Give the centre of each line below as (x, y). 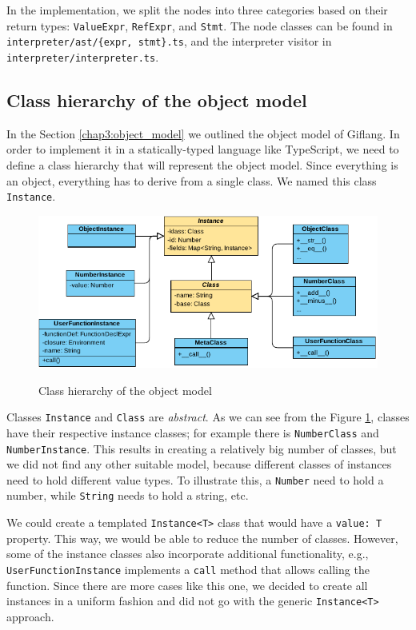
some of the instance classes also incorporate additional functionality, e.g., (188, 554)
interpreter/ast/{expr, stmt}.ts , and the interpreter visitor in (169, 41)
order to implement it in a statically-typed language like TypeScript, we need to (203, 149)
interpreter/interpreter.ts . (83, 56)
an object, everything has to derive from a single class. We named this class (192, 180)
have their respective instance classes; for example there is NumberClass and (193, 432)
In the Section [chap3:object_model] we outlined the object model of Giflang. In (203, 133)
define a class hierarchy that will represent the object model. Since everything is (202, 164)
